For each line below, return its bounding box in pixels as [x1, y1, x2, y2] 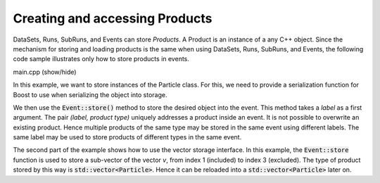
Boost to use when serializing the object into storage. [13, 90, 167, 99]
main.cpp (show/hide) [13, 68, 77, 76]
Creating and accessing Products [13, 11, 213, 26]
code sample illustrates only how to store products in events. [13, 55, 190, 63]
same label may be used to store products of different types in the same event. [13, 133, 242, 141]
